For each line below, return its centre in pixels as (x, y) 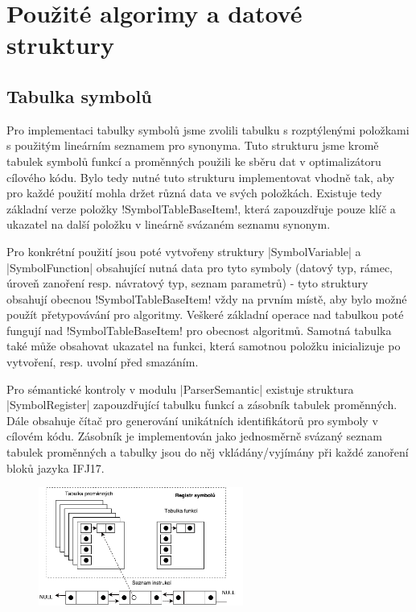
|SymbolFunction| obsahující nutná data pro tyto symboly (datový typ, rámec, (200, 267)
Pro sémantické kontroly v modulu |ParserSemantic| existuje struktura (180, 389)
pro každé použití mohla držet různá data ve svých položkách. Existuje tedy (194, 193)
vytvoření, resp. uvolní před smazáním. (103, 362)
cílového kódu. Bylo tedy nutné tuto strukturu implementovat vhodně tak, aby (201, 177)
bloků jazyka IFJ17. (56, 467)
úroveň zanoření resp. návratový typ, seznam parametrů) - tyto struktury (187, 283)
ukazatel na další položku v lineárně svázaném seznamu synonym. (169, 224)
